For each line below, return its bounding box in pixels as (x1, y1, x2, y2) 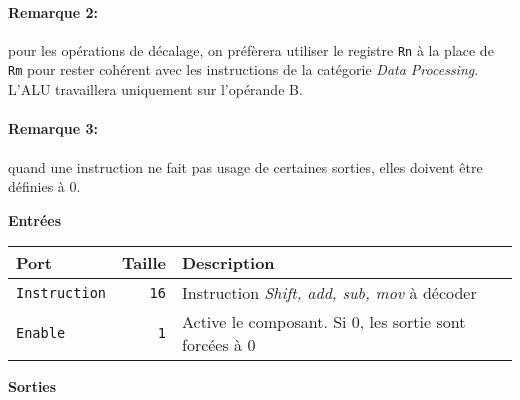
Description (181, 251, 275, 275)
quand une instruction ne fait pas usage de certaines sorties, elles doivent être (8, 156, 483, 177)
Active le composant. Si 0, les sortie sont (181, 310, 466, 334)
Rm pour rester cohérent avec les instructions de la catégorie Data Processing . (8, 59, 479, 80)
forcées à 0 (181, 333, 256, 357)
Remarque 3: (8, 118, 99, 139)
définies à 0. (8, 176, 81, 197)
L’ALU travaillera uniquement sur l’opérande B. (8, 79, 303, 100)
